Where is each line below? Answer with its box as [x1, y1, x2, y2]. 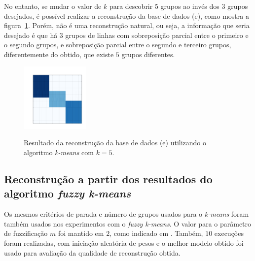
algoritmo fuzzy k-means [4, 186, 131, 201]
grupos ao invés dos [160, 1, 219, 11]
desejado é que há [4, 30, 58, 40]
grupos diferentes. [121, 49, 175, 59]
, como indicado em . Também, [109, 228, 203, 238]
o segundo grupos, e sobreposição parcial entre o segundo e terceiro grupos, [4, 39, 231, 50]
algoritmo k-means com [24, 147, 94, 157]
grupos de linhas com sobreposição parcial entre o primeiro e [65, 30, 249, 40]
